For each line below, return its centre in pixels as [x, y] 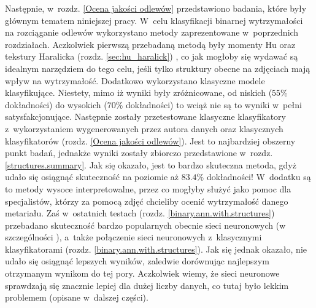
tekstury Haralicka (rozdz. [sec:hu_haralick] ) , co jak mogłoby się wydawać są [152, 56]
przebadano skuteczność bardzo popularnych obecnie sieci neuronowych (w [145, 225]
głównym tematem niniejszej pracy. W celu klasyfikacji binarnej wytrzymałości [154, 20]
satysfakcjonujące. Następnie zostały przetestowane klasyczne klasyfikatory [145, 116]
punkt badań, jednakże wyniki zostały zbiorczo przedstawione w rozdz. [139, 153]
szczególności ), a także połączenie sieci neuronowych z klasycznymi [133, 237]
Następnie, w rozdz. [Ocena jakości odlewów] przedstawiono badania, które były [156, 8]
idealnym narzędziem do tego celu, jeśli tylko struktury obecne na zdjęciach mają [158, 68]
